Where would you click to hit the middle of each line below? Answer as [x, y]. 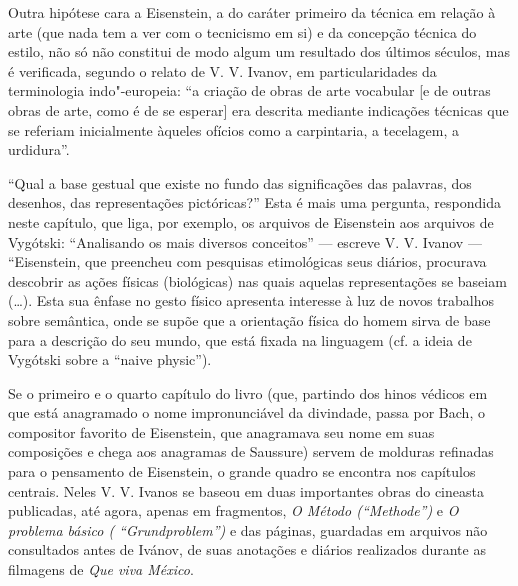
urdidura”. [39, 149]
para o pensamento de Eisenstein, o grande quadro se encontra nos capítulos [242, 471]
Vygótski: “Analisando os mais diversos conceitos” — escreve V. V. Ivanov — [245, 241]
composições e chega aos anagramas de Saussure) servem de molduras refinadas [251, 451]
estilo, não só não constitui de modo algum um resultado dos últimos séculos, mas [259, 51]
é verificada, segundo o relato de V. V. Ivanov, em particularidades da [222, 70]
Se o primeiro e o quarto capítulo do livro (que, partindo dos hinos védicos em [248, 392]
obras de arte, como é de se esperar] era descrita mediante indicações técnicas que [258, 109]
